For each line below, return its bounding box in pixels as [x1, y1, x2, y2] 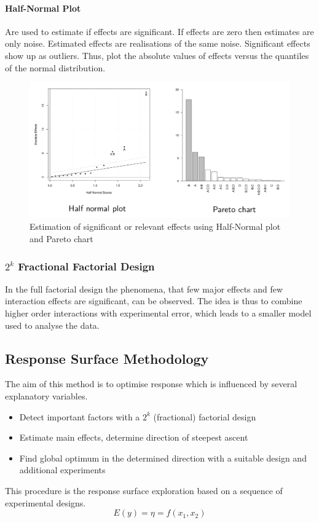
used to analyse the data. [5, 318, 100, 331]
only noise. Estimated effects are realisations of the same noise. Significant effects [5, 37, 310, 50]
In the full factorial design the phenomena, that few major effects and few [5, 282, 283, 295]
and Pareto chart [30, 232, 93, 245]
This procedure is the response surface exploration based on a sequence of [5, 484, 283, 497]
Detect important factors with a [19, 410, 140, 423]
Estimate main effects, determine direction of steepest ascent [19, 431, 248, 444]
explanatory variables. [5, 390, 88, 403]
